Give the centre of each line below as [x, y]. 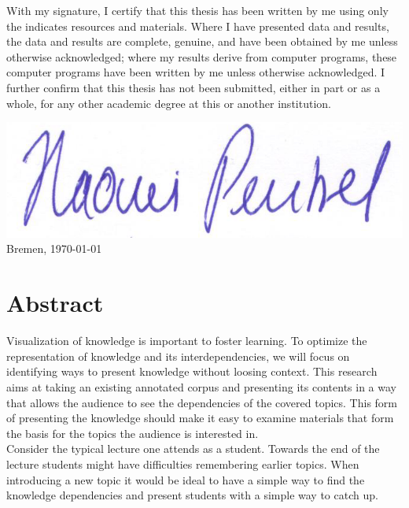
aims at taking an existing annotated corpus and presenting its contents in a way [201, 386]
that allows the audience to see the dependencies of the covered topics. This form [202, 402]
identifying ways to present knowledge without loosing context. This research [192, 371]
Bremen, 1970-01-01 [54, 248]
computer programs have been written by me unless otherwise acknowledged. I [196, 72]
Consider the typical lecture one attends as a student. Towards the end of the [193, 449]
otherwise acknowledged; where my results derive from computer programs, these [202, 56]
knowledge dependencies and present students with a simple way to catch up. [192, 495]
